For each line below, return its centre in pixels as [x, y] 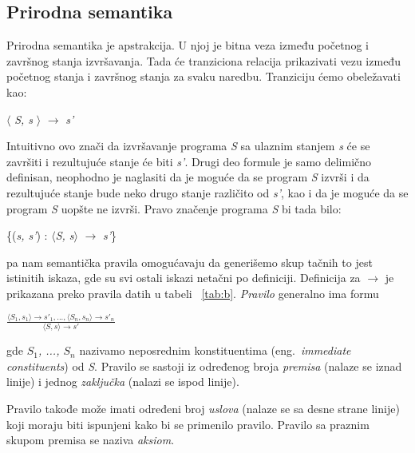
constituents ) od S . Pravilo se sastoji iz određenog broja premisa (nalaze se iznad [204, 366]
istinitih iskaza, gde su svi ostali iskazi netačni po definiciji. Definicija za [184, 278]
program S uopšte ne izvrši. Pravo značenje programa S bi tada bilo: [174, 208]
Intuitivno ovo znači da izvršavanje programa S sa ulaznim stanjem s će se [188, 146]
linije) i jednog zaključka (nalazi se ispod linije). [123, 381]
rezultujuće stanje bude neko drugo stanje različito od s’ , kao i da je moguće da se [207, 192]
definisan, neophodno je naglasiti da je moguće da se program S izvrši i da [188, 177]
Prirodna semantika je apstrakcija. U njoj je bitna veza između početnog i [188, 45]
